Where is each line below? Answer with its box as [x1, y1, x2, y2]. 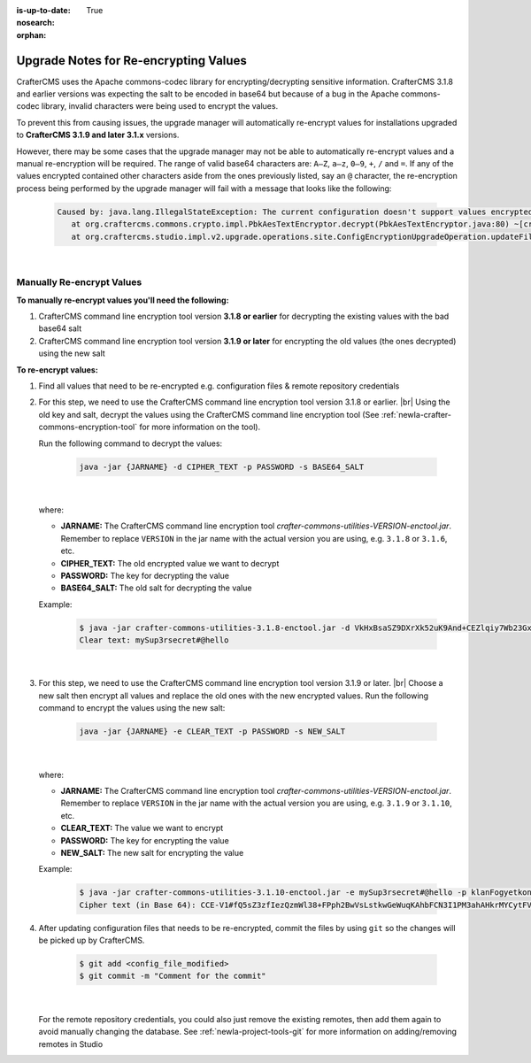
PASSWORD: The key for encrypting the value [60, 835, 229, 845]
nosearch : [16, 18, 55, 28]
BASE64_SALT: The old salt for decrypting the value [60, 582, 252, 593]
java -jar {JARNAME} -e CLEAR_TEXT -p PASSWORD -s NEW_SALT [79, 727, 346, 736]
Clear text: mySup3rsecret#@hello [79, 635, 229, 645]
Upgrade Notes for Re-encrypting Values [16, 53, 247, 68]
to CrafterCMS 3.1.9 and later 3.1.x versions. [16, 129, 180, 141]
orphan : [16, 29, 47, 40]
